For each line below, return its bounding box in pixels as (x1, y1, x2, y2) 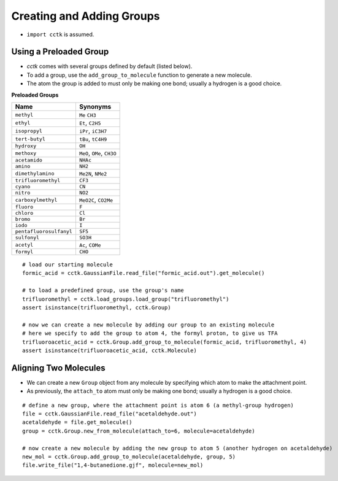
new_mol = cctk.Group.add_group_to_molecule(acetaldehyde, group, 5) (22, 453, 236, 460)
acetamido (15, 157, 43, 164)
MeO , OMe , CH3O (79, 149, 117, 158)
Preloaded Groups (11, 91, 59, 98)
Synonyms (79, 102, 112, 111)
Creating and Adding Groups (11, 9, 160, 23)
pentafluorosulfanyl (15, 228, 73, 235)
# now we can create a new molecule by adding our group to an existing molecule (22, 321, 275, 328)
